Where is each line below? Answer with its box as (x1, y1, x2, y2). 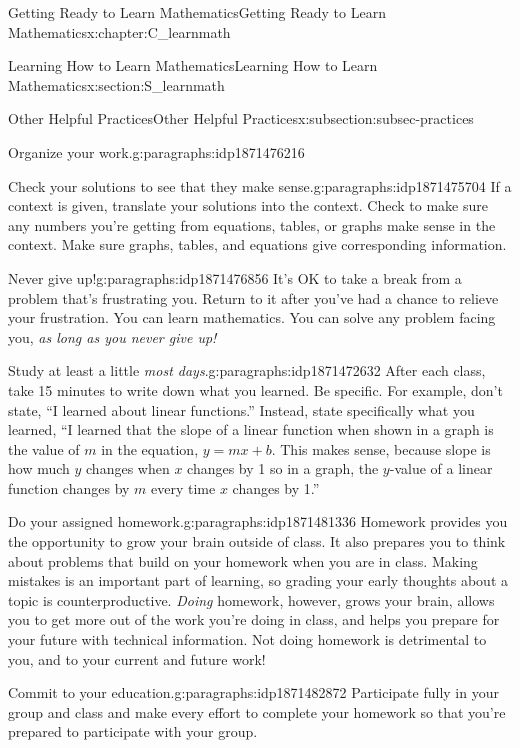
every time (151, 477, 216, 498)
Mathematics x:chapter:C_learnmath (8, 21, 231, 42)
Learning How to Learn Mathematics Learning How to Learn (8, 55, 378, 76)
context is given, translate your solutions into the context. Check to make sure (8, 195, 488, 216)
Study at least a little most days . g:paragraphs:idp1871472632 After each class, (8, 360, 486, 381)
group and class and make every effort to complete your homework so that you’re (8, 701, 506, 722)
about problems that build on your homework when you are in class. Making (8, 550, 478, 571)
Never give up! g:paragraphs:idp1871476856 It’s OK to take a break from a (8, 267, 462, 288)
